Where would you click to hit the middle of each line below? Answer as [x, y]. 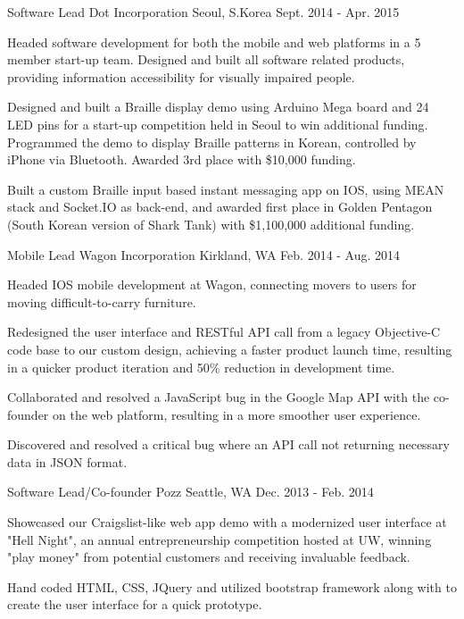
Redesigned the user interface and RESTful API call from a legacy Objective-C [224, 332]
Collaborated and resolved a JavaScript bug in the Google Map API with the [219, 397]
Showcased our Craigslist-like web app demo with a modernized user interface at [227, 522]
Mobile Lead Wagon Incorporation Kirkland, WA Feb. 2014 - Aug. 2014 [204, 254]
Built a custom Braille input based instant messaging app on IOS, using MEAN [226, 189]
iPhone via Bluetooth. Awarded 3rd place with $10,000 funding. [182, 159]
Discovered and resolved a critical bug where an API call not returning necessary [229, 444]
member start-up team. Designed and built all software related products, [206, 59]
